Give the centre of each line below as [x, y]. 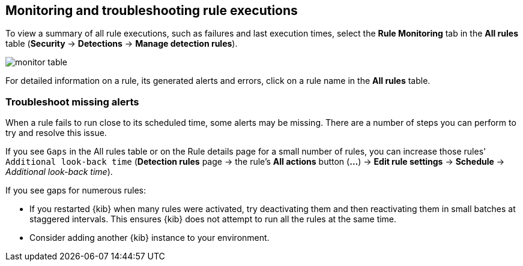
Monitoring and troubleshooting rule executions [152, 10]
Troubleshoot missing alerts [72, 102]
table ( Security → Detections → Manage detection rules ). [122, 44]
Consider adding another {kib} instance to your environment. [150, 238]
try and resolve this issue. [56, 133]
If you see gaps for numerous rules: [76, 191]
